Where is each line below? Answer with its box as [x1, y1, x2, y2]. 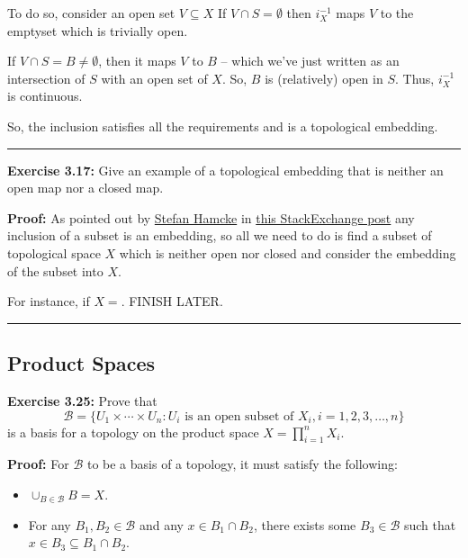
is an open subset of [184, 409, 294, 423]
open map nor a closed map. [7, 178, 164, 197]
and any [139, 515, 184, 534]
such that [403, 515, 456, 534]
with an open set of [101, 68, 208, 87]
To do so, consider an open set [7, 4, 175, 22]
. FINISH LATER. [121, 292, 223, 310]
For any [28, 515, 71, 534]
